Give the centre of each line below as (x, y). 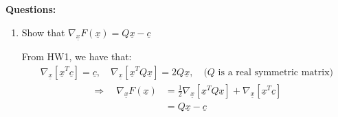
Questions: (31, 9)
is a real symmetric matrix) (275, 72)
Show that (43, 32)
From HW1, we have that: (77, 56)
